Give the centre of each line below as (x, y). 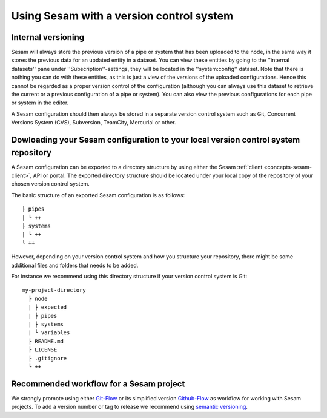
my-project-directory (54, 290)
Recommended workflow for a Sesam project (98, 384)
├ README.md (46, 341)
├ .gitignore (48, 358)
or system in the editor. (40, 103)
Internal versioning (48, 37)
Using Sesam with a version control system (122, 16)
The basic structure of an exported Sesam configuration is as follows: (98, 195)
